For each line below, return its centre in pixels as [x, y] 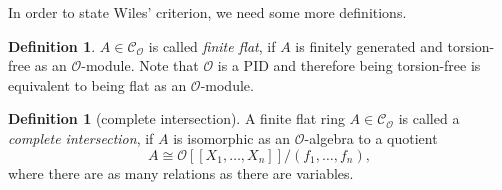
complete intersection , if [81, 137]
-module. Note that [140, 65]
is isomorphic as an [232, 137]
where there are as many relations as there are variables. [181, 172]
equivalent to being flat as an [97, 84]
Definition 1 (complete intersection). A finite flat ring [176, 118]
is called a [429, 118]
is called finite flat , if [212, 45]
